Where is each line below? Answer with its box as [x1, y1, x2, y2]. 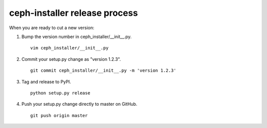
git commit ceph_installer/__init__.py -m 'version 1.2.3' [30, 68, 177, 74]
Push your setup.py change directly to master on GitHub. [21, 101, 137, 107]
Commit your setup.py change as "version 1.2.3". [21, 56, 121, 62]
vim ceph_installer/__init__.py [30, 45, 109, 51]
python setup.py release [30, 90, 90, 96]
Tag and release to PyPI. [21, 79, 71, 85]
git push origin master [30, 113, 88, 118]
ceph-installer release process [9, 7, 138, 18]
